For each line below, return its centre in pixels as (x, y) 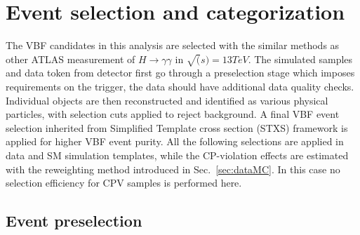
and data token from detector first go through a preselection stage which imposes (180, 73)
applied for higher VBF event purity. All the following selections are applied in (175, 141)
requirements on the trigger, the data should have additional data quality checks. (180, 87)
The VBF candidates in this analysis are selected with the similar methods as (173, 45)
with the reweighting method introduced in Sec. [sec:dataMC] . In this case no (173, 169)
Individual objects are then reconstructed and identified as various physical (167, 100)
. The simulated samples (300, 59)
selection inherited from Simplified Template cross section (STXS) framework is (177, 127)
